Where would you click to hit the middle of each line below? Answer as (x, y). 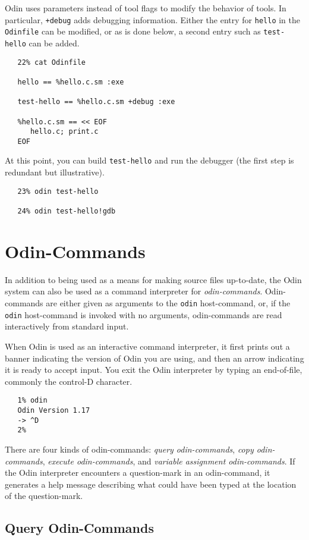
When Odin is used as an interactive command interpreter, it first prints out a (147, 346)
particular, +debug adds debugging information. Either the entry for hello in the (153, 19)
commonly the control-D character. (69, 381)
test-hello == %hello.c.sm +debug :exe (96, 102)
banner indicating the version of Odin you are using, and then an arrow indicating (154, 358)
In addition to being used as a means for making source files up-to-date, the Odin (153, 279)
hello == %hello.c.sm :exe (71, 82)
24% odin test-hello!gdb (67, 211)
